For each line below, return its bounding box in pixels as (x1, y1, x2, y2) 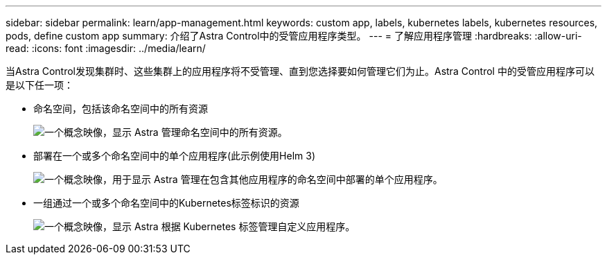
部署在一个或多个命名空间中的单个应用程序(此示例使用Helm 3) (33, 150, 316, 162)
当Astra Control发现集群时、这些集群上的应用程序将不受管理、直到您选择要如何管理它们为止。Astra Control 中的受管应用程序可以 (6, 65, 595, 77)
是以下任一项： (6, 79, 73, 91)
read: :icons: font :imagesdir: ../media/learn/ (6, 42, 206, 54)
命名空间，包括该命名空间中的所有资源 (33, 103, 208, 114)
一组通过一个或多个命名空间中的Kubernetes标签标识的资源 (33, 197, 299, 209)
